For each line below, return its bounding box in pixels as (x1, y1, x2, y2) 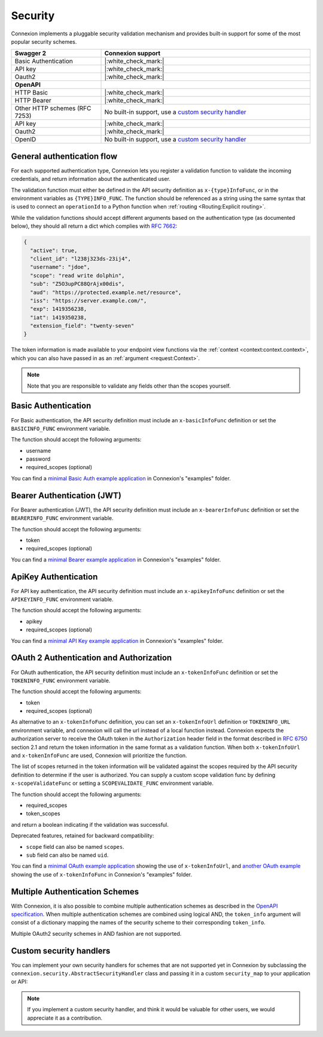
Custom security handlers (11, 945, 111, 956)
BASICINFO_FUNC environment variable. (11, 425, 111, 432)
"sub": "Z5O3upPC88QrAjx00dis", (30, 280, 125, 288)
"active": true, (30, 247, 78, 254)
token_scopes (26, 810, 60, 817)
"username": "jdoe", (30, 264, 90, 271)
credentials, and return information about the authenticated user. (11, 176, 170, 183)
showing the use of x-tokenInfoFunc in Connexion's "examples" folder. (11, 870, 193, 878)
